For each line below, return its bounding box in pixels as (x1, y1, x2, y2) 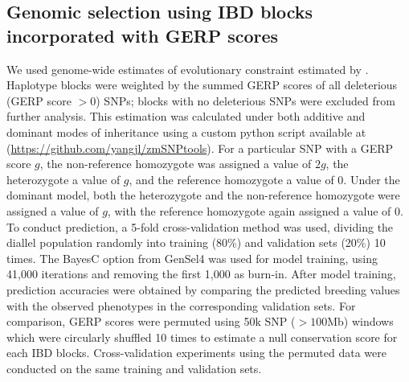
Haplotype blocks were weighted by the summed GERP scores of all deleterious (6, 76, 398, 93)
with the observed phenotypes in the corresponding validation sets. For (6, 297, 356, 314)
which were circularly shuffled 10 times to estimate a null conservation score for (6, 328, 398, 345)
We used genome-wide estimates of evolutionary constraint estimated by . (6, 60, 369, 77)
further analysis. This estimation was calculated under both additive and (6, 108, 366, 125)
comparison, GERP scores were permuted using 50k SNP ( (6, 313, 296, 330)
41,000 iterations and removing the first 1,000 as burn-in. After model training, (6, 265, 396, 282)
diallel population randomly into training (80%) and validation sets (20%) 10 (6, 234, 386, 251)
